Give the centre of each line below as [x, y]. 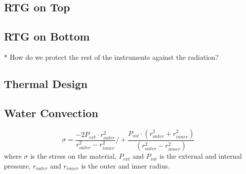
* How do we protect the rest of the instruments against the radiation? [111, 57]
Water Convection [51, 112]
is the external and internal [201, 156]
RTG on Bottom [47, 36]
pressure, [17, 166]
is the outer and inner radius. [125, 166]
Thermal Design [46, 83]
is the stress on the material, [73, 156]
